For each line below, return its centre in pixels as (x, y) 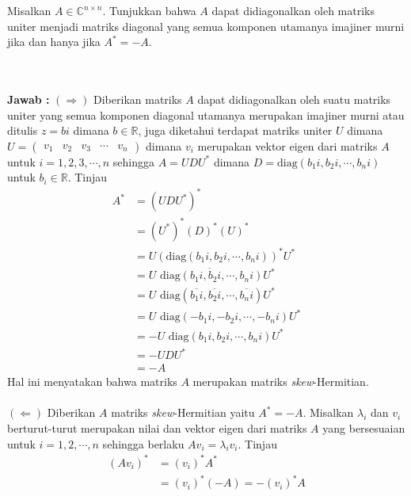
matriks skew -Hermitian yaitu (183, 412)
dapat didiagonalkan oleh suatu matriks (294, 99)
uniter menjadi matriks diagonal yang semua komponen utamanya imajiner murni (206, 26)
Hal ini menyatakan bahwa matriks (92, 382)
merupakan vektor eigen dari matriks (287, 145)
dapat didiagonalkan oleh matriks (293, 10)
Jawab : (29, 99)
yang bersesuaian (364, 428)
